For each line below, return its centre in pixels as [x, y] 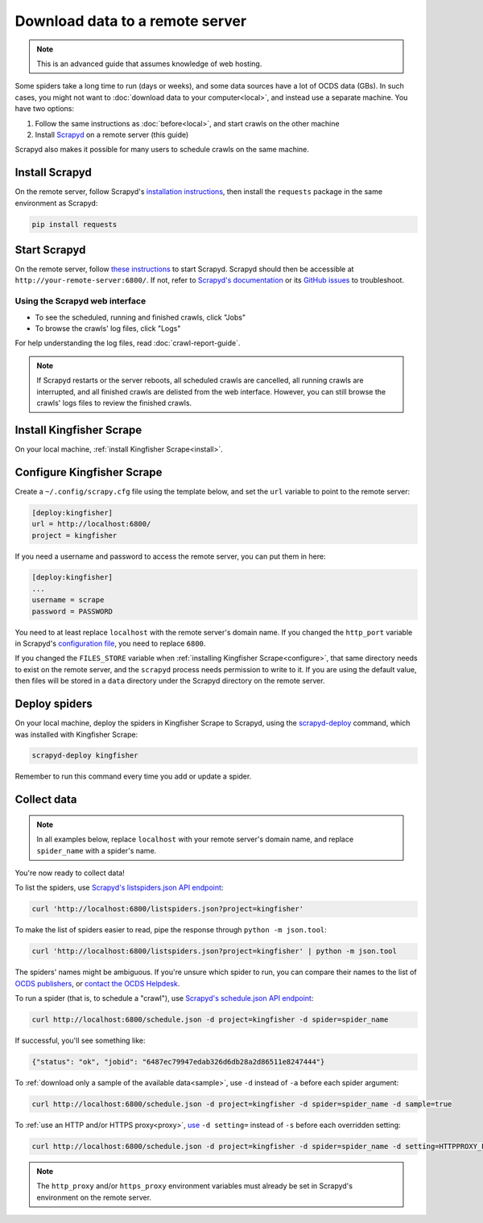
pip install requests [74, 224]
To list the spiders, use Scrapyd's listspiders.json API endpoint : [119, 888]
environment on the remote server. [94, 1197]
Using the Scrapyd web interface [80, 301]
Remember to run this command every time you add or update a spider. [133, 776]
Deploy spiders [54, 704]
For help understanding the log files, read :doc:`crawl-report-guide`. [128, 343]
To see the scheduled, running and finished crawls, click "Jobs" [140, 317]
